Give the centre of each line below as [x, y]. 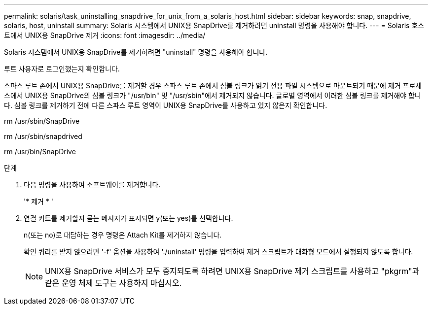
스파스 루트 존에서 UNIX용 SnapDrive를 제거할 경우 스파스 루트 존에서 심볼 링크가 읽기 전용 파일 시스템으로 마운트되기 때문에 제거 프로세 [213, 86]
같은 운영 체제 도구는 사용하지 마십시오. [113, 283]
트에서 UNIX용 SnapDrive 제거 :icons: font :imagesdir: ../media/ [105, 35]
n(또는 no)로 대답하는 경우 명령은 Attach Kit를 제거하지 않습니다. [123, 235]
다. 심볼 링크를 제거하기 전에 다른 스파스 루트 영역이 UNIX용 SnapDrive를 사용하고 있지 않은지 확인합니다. [166, 105]
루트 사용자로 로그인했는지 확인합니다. [62, 69]
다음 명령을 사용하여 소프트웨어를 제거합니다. [92, 185]
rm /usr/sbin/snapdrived [43, 136]
